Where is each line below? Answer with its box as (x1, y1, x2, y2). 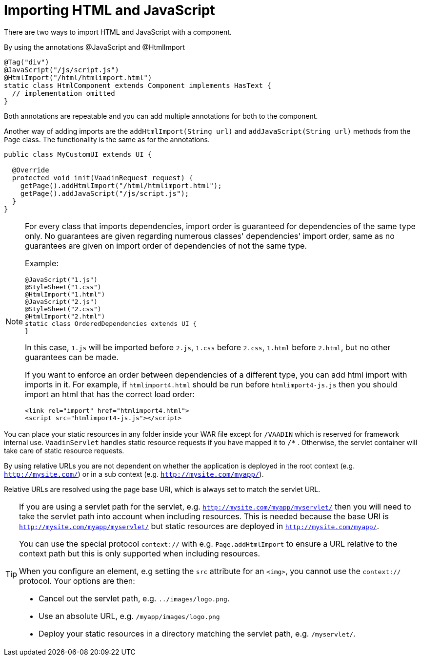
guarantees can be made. (25, 352, 119, 362)
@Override (12, 166, 49, 174)
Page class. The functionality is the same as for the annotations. (4, 135, 210, 144)
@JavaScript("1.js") (25, 276, 98, 283)
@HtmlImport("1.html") (25, 290, 105, 298)
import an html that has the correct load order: (25, 389, 195, 399)
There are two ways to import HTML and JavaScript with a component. (4, 27, 232, 36)
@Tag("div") (4, 58, 49, 66)
